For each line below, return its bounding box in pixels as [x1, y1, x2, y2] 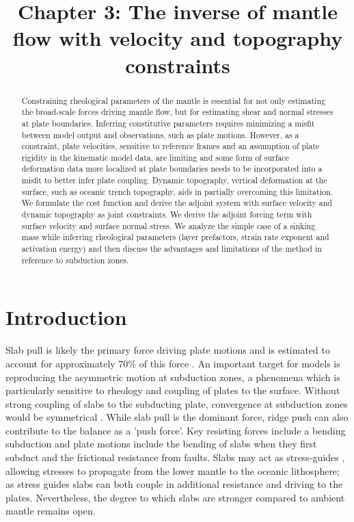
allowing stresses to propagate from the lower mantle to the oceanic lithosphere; [5, 463, 340, 478]
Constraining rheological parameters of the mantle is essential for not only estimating [21, 94, 325, 106]
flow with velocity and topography [12, 24, 343, 52]
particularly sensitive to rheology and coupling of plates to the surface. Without [5, 383, 340, 397]
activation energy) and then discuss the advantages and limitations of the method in [21, 243, 322, 255]
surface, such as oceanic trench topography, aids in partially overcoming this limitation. [21, 185, 333, 197]
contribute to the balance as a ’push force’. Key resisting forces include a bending [5, 423, 346, 437]
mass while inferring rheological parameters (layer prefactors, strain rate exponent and [21, 231, 329, 243]
